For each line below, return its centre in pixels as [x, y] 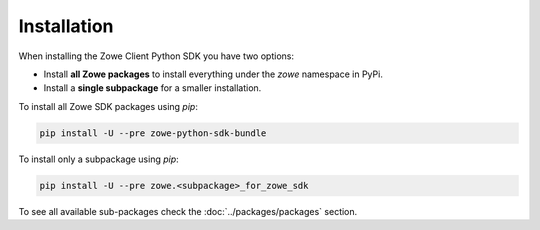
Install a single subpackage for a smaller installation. [152, 88]
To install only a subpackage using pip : [98, 159]
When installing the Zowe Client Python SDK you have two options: [156, 56]
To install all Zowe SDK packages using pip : [108, 106]
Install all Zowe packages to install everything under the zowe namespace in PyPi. [213, 74]
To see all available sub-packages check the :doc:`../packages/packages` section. [188, 211]
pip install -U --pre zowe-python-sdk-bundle [153, 133]
